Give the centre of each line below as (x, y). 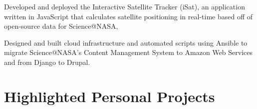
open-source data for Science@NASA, (61, 26)
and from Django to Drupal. (47, 62)
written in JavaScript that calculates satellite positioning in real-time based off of (128, 16)
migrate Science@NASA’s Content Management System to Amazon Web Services (128, 52)
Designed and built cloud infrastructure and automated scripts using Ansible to (126, 42)
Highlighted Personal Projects (110, 96)
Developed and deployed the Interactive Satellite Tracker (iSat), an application (125, 6)
